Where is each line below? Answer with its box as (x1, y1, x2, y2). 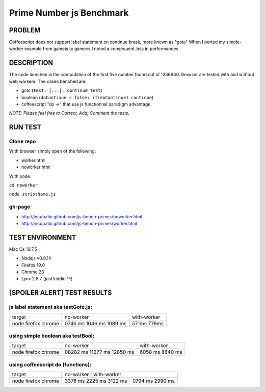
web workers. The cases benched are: (9, 78, 87, 84)
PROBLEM (9, 26, 41, 34)
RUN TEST (9, 123, 42, 131)
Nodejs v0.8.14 (21, 255, 52, 261)
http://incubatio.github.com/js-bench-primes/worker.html (21, 220, 137, 226)
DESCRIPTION (9, 59, 53, 67)
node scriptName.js (9, 191, 56, 197)
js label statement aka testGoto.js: (9, 304, 93, 311)
